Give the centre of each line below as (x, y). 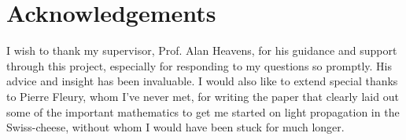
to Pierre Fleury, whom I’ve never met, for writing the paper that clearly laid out (203, 96)
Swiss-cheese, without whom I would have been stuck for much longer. (175, 127)
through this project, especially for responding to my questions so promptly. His (199, 65)
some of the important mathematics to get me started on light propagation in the (203, 111)
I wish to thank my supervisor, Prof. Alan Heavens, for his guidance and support (202, 50)
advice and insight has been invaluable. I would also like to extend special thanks (202, 81)
